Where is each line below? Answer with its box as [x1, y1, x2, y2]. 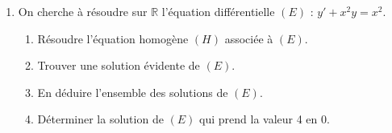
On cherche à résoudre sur [18, 3, 148, 19]
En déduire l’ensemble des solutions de [37, 83, 228, 100]
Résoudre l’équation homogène [37, 30, 189, 46]
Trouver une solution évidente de [37, 57, 200, 74]
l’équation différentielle [161, 3, 275, 19]
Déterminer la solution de [37, 111, 164, 127]
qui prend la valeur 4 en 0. [199, 111, 330, 127]
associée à [224, 30, 273, 46]
